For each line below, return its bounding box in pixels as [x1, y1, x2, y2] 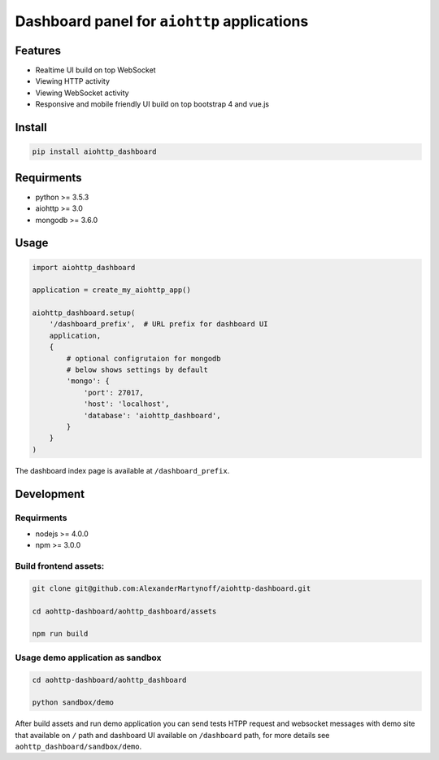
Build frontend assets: [15, 561, 105, 572]
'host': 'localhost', [83, 400, 170, 408]
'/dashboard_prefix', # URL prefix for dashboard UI [49, 320, 268, 329]
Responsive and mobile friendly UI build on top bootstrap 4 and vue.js [35, 99, 270, 109]
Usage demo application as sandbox [15, 652, 162, 663]
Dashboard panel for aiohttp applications [15, 12, 309, 30]
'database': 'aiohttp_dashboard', [83, 411, 221, 420]
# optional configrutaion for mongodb [66, 354, 221, 363]
